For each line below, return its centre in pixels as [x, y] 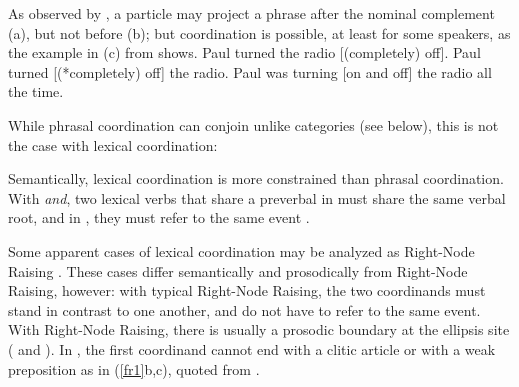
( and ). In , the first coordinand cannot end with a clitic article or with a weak [252, 348]
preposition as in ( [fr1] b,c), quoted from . [134, 368]
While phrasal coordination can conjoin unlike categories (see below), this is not [253, 124]
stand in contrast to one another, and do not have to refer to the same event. [244, 309]
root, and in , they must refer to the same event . [159, 217]
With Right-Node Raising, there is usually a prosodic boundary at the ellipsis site [259, 329]
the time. [36, 91]
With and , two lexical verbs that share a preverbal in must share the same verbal [257, 197]
